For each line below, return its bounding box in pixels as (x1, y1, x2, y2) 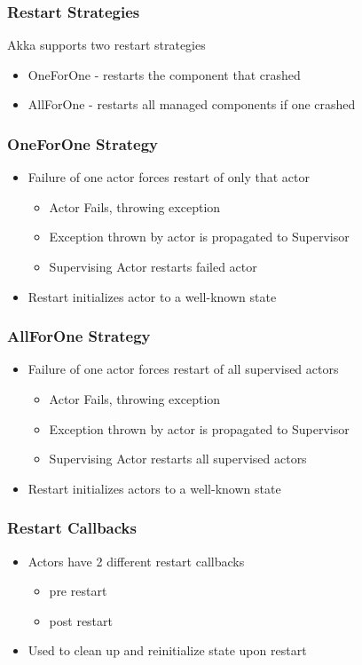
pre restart (49, 582, 107, 600)
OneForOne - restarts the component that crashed (28, 65, 301, 83)
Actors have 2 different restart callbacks (28, 551, 245, 570)
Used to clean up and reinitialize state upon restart (28, 641, 307, 660)
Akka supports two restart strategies (7, 36, 206, 54)
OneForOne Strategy (7, 132, 159, 154)
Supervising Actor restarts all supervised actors (49, 449, 307, 468)
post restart (49, 611, 113, 629)
